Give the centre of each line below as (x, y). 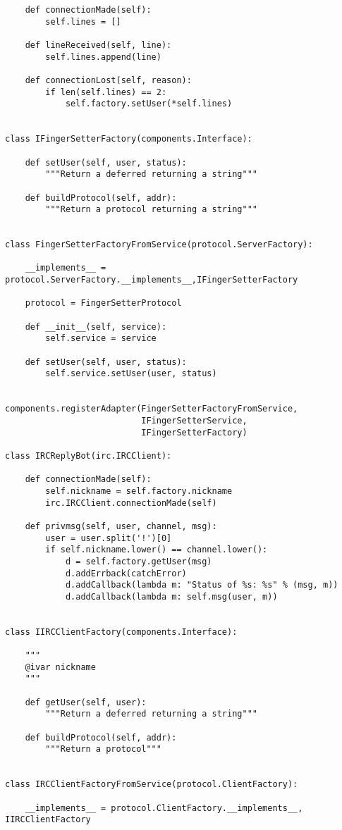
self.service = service (101, 339)
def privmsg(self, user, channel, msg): (121, 526)
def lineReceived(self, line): (98, 45)
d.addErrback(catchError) (126, 573)
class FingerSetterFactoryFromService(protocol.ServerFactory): (159, 245)
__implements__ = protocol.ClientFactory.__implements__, (164, 808)
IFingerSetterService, (194, 420)
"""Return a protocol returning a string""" (151, 210)
